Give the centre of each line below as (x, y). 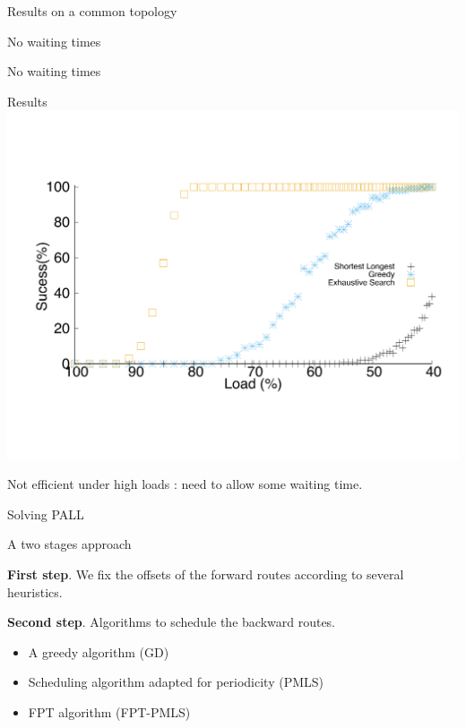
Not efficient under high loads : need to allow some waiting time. (185, 484)
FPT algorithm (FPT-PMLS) (109, 712)
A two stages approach (69, 544)
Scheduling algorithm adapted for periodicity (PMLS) (176, 682)
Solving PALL (46, 514)
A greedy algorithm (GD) (99, 651)
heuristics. (35, 591)
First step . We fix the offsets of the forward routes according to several (206, 574)
